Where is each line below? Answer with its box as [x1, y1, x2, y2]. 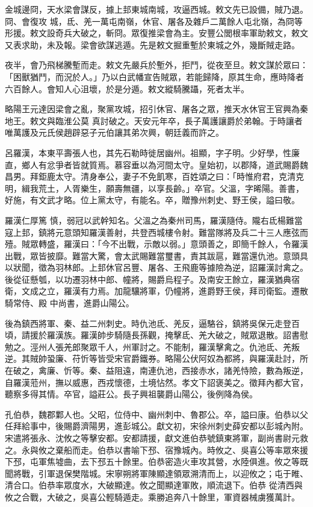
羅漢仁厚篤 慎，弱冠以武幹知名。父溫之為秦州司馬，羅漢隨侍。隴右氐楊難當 [5, 213, 303, 226]
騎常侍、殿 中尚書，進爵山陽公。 [5, 297, 134, 309]
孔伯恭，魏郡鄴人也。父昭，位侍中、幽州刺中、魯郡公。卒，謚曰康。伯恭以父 [5, 408, 308, 420]
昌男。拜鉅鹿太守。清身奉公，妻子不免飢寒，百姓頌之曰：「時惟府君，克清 [5, 170, 296, 183]
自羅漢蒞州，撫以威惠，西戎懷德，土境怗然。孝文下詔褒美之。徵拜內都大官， [5, 376, 308, 388]
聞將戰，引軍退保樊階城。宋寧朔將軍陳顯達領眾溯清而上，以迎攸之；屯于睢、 [5, 467, 308, 479]
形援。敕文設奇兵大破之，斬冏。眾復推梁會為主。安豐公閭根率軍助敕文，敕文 [5, 27, 308, 39]
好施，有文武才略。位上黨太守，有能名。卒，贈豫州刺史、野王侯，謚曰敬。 [5, 194, 300, 206]
